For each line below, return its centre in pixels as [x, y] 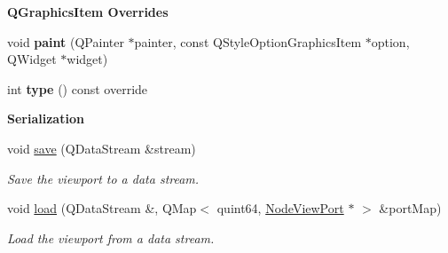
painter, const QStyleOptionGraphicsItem [248, 41]
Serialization [46, 119]
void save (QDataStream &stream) [102, 148]
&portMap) [410, 208]
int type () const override [78, 88]
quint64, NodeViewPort [280, 208]
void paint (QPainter [66, 41]
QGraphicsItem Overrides [88, 12]
